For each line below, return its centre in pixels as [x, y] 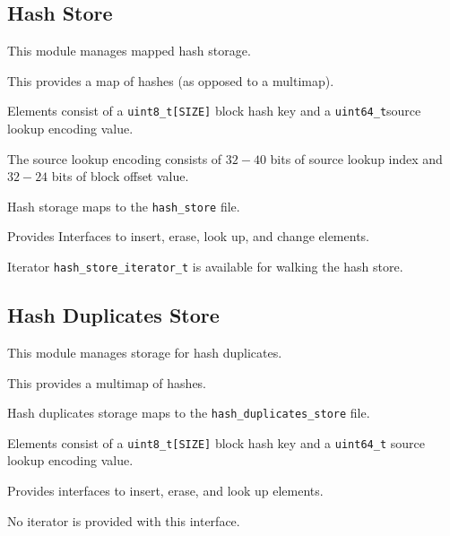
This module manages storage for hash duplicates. [145, 352]
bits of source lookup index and [356, 158]
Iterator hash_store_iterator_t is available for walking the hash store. [205, 267]
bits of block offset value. [120, 176]
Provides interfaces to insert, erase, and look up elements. [165, 491]
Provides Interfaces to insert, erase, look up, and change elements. [188, 236]
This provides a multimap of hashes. [107, 382]
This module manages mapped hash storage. [129, 51]
